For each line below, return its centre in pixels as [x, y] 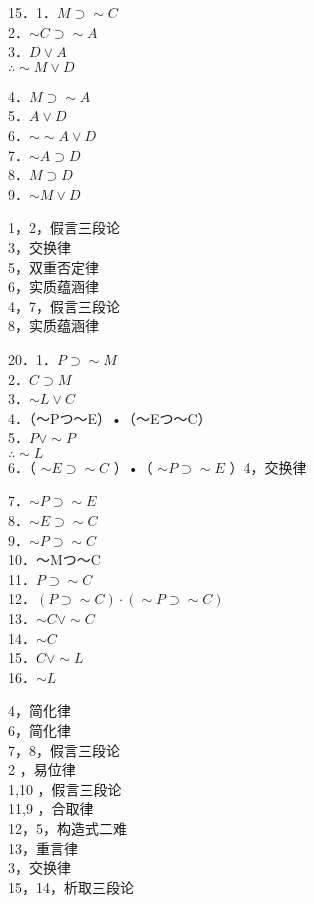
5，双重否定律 [53, 266]
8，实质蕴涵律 [53, 325]
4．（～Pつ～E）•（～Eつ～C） [110, 417]
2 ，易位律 [42, 769]
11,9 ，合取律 [51, 808]
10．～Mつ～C [54, 559]
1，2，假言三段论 [64, 227]
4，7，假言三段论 [64, 305]
